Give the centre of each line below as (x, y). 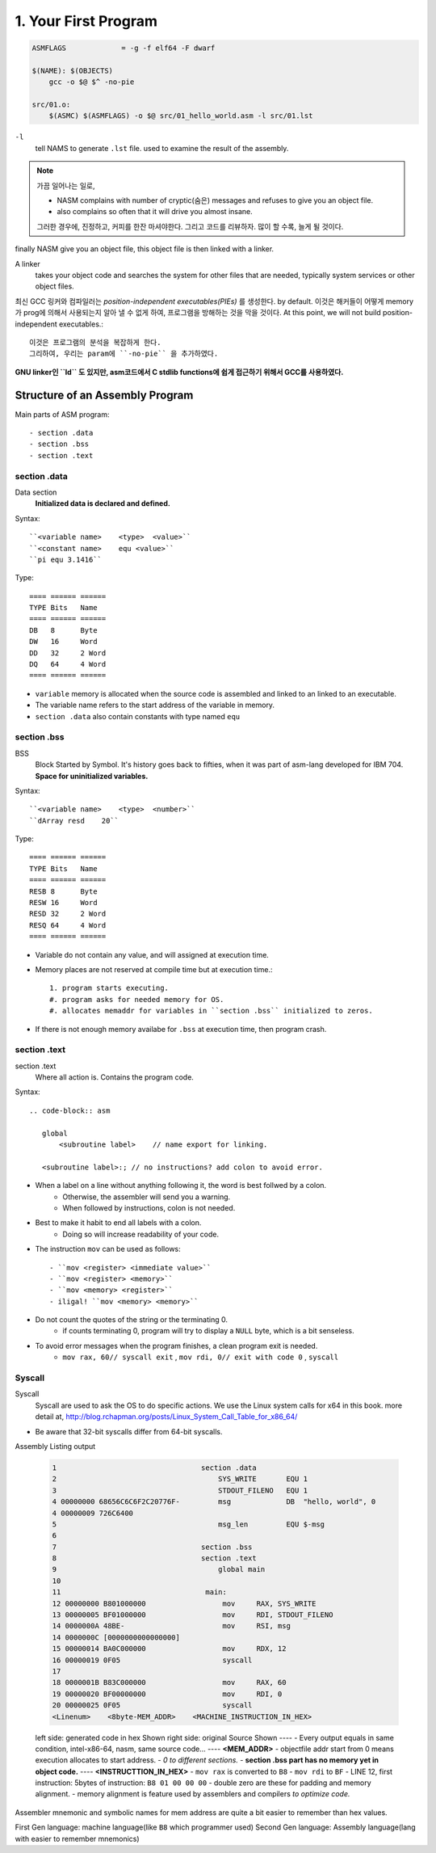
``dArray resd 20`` (74, 821)
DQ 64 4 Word (68, 664)
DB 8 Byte (63, 630)
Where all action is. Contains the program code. (114, 1077)
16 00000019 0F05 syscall (152, 1660)
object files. (55, 286)
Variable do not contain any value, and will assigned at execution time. (152, 954)
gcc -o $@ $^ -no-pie (92, 82)
